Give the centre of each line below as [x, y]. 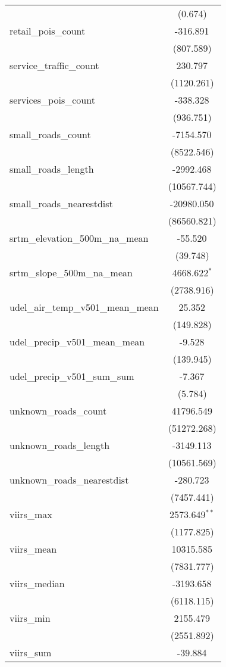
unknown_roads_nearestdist [69, 480]
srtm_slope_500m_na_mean [71, 272]
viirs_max [31, 514]
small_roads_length [52, 169]
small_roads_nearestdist [61, 203]
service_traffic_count [54, 65]
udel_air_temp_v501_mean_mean [84, 307]
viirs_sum [31, 652]
